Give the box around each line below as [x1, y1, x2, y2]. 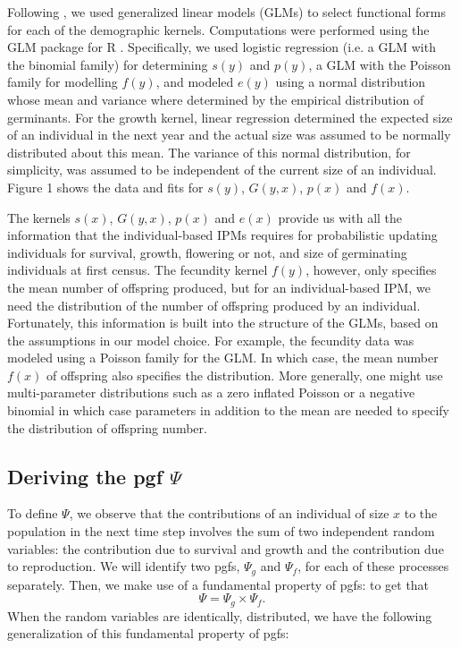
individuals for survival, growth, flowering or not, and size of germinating [7, 243, 407, 261]
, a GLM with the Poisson [308, 55, 451, 73]
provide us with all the [278, 208, 403, 226]
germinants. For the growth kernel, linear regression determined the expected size [7, 107, 453, 126]
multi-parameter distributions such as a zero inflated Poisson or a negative [7, 383, 415, 402]
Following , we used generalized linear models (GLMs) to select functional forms [7, 3, 446, 21]
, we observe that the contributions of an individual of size [69, 504, 389, 523]
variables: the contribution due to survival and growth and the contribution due [7, 539, 444, 558]
